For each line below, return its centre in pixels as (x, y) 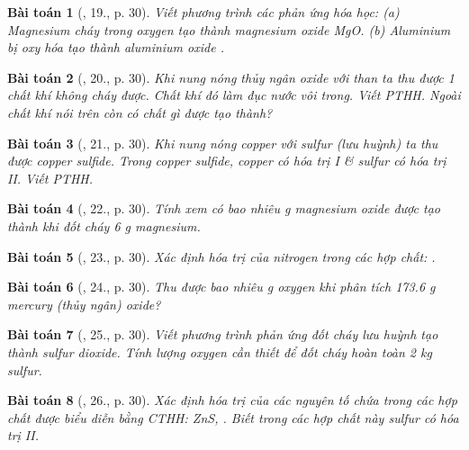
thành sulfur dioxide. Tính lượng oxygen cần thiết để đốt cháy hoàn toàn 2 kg (220, 351)
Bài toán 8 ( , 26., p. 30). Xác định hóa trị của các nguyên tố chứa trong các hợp (232, 400)
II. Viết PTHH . (50, 178)
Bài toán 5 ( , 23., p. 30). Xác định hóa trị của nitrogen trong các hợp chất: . (221, 256)
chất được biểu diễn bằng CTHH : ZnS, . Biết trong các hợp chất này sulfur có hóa (233, 417)
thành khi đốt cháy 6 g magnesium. (104, 225)
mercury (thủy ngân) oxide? (84, 304)
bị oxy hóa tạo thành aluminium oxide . (116, 47)
